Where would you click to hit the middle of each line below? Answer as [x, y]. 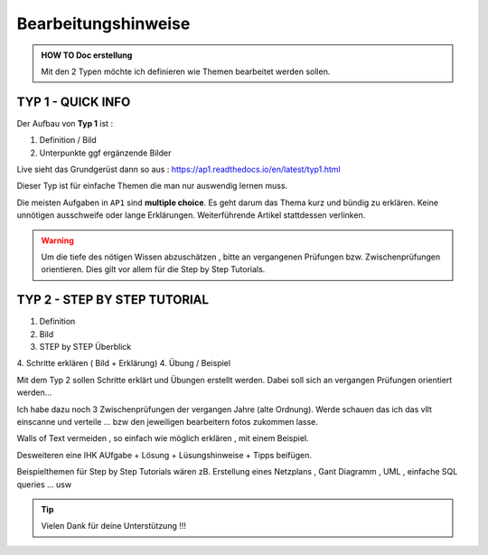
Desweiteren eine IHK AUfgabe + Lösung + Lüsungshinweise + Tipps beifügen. [164, 455]
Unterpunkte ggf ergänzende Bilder [105, 153]
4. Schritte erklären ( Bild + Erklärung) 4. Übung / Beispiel [123, 363]
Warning [57, 240]
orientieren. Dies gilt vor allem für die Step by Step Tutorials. [153, 269]
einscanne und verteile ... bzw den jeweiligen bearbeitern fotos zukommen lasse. [167, 422]
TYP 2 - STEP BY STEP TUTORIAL [113, 300]
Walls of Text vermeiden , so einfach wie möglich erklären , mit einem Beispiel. [163, 438]
